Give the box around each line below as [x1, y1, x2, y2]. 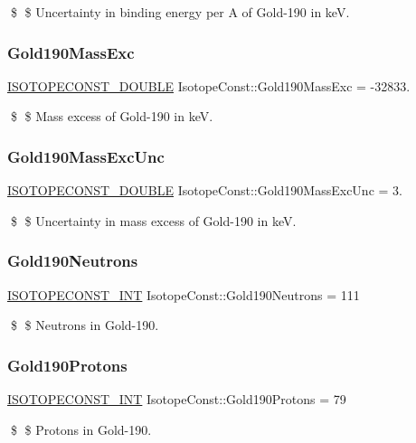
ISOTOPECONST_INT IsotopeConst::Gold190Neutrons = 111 [7, 285, 360, 304]
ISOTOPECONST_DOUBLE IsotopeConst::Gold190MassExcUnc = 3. [7, 181, 402, 200]
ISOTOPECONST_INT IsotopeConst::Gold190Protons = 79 [7, 390, 346, 409]
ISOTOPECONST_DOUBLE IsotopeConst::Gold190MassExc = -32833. [7, 76, 411, 95]
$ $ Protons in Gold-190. [10, 419, 152, 438]
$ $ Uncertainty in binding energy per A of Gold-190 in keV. [10, 3, 350, 21]
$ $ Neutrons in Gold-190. [10, 316, 159, 335]
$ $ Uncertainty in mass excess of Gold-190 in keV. [10, 211, 297, 230]
